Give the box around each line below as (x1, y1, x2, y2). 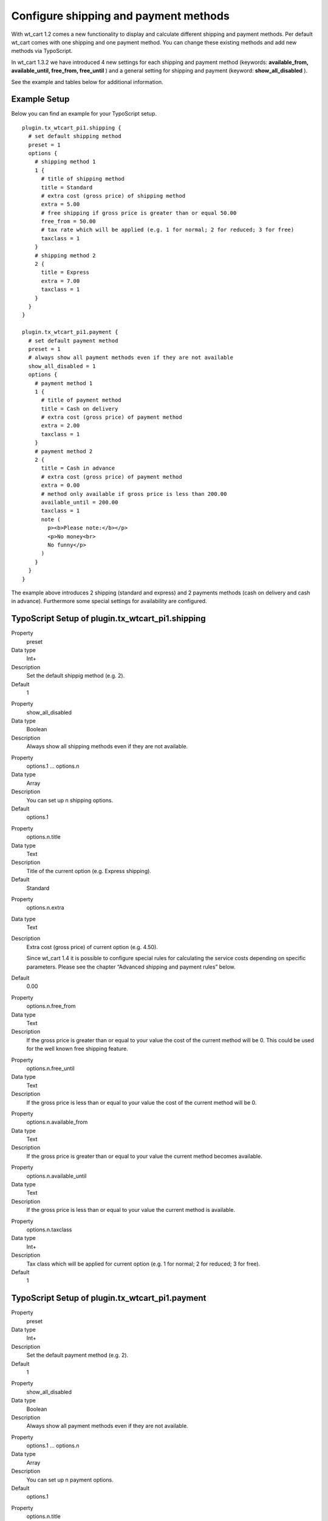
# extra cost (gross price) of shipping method (41, 192, 185, 199)
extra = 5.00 (41, 201, 80, 208)
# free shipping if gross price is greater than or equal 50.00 (41, 209, 237, 216)
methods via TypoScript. (11, 47, 73, 55)
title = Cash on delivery (41, 405, 118, 412)
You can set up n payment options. (26, 1476, 114, 1483)
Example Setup (11, 94, 70, 105)
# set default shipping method (28, 133, 121, 140)
